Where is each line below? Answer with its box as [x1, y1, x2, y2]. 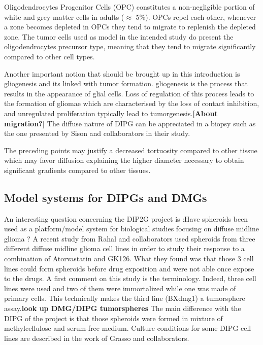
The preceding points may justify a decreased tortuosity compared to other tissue [4, 145, 257, 155]
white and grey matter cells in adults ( [4, 11, 124, 22]
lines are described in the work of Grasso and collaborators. [4, 332, 189, 343]
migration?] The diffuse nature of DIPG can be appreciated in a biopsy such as [4, 118, 256, 128]
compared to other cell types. [4, 51, 95, 61]
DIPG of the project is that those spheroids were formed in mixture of [4, 313, 223, 323]
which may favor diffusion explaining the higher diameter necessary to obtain [4, 155, 244, 165]
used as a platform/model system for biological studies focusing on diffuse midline [4, 223, 259, 234]
